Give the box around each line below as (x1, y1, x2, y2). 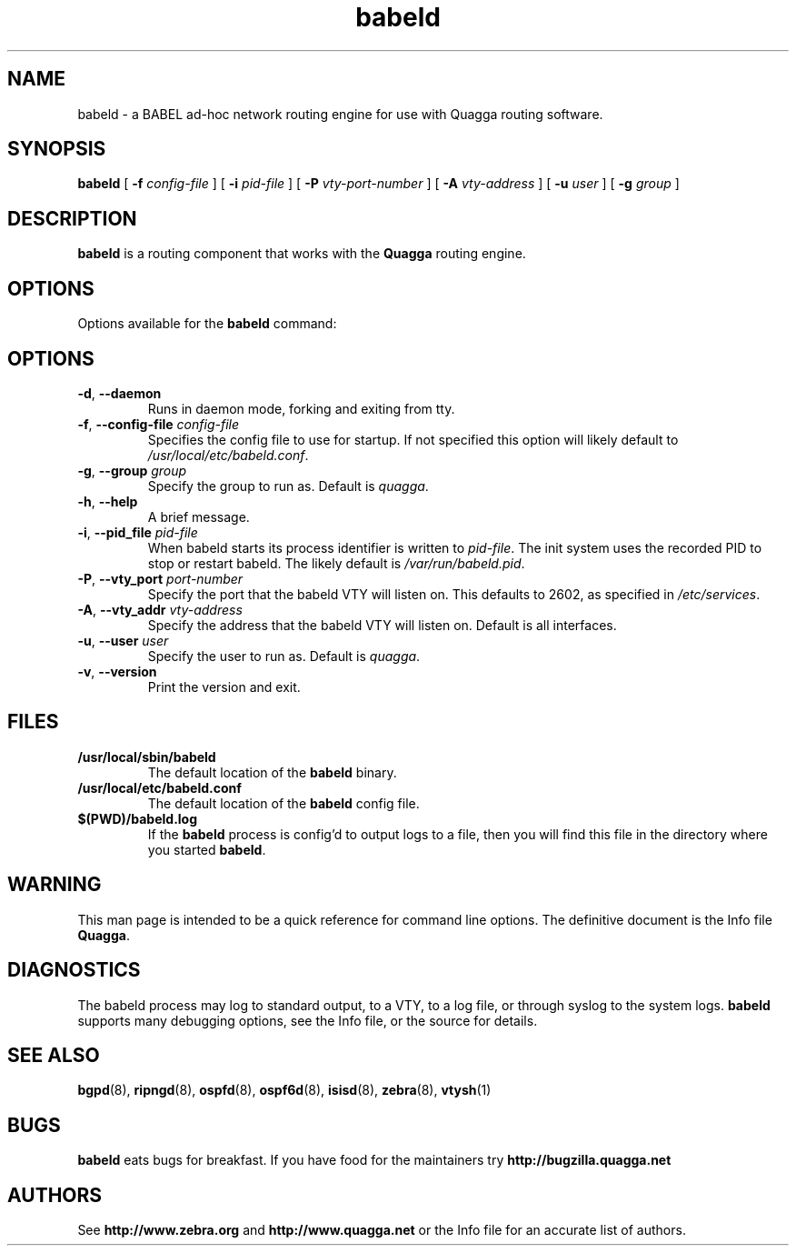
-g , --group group (77, 462, 187, 478)
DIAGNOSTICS (7, 958, 141, 982)
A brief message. (147, 508, 250, 525)
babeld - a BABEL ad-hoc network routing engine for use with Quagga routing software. (77, 105, 603, 122)
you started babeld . (147, 841, 266, 857)
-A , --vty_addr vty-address (77, 601, 243, 617)
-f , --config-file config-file (77, 416, 239, 432)
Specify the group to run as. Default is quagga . (147, 477, 429, 494)
